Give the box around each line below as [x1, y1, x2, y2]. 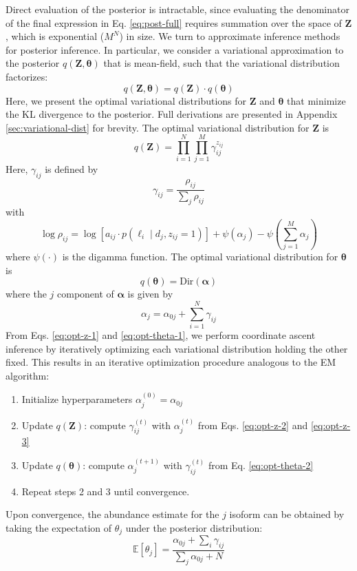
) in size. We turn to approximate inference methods [119, 29, 340, 43]
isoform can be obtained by [229, 507, 345, 521]
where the [6, 287, 47, 301]
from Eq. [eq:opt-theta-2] [208, 457, 314, 472]
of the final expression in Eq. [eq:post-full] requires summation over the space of [6, 15, 342, 30]
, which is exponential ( [6, 29, 105, 43]
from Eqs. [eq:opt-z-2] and [197, 417, 308, 432]
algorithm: [6, 368, 50, 382]
